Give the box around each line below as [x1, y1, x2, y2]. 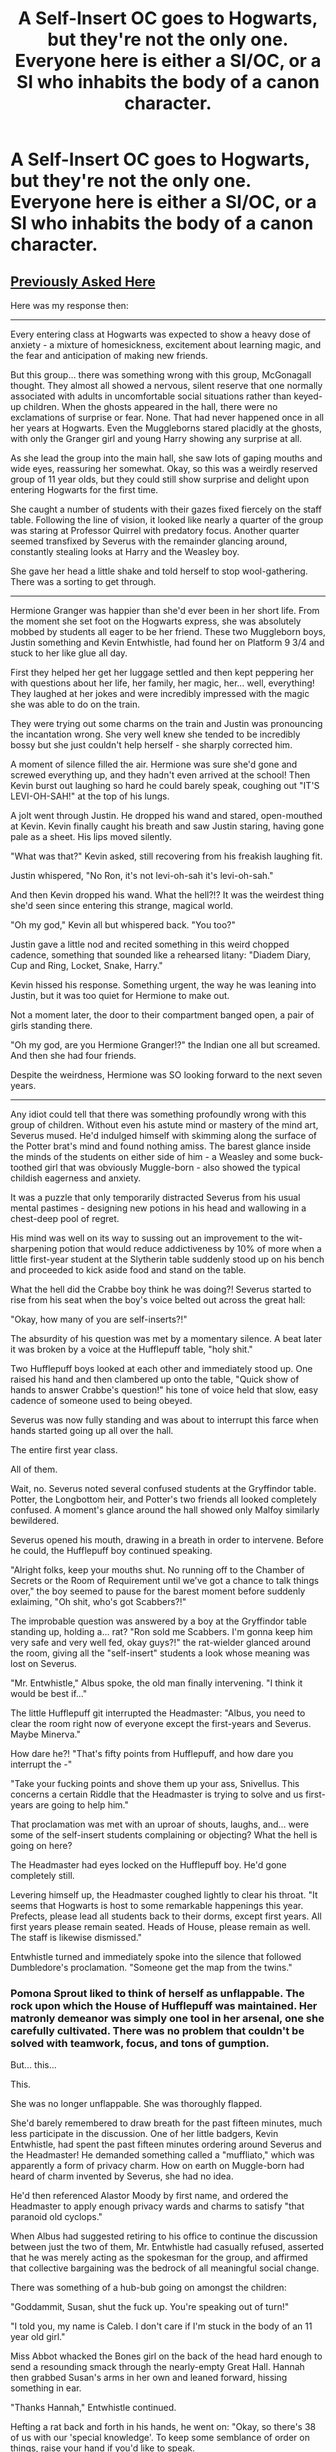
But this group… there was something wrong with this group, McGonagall [10, 369, 312, 381]
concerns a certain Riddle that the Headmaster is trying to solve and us [10, 1788, 304, 1800]
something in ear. [10, 2382, 82, 2394]
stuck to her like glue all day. [10, 647, 128, 659]
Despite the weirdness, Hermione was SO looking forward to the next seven [10, 1069, 323, 1081]
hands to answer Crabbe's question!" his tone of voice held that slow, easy [10, 1384, 319, 1396]
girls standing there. [10, 1020, 93, 1031]
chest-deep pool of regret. [10, 1213, 120, 1224]
